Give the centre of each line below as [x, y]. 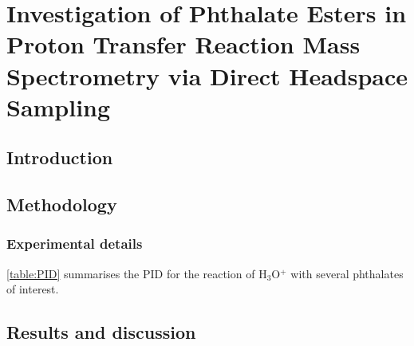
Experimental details [75, 244]
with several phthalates [347, 273]
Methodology [62, 204]
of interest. [33, 289]
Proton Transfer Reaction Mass [183, 44]
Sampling [59, 106]
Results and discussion [101, 332]
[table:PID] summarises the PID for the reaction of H [137, 273]
